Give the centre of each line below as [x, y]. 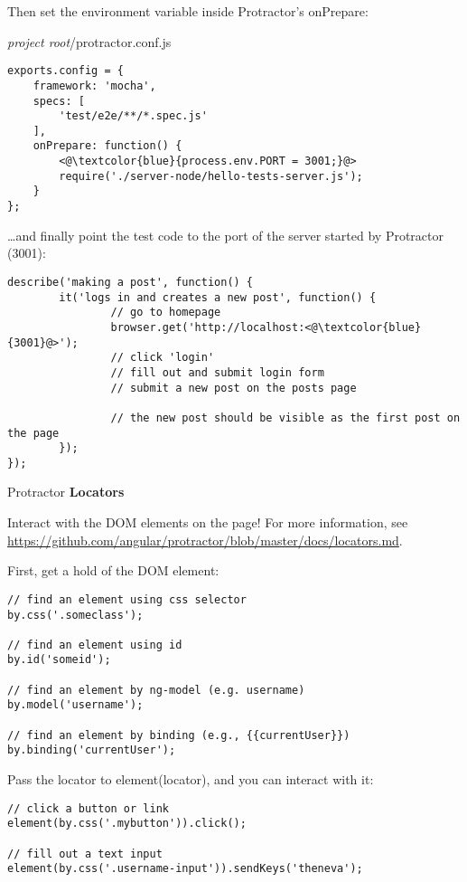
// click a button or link [88, 808]
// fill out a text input [85, 854]
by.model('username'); [75, 705]
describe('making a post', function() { [131, 282]
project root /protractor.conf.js [89, 41]
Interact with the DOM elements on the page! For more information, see [208, 522]
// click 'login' [163, 358]
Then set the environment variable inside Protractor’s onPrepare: [188, 11]
